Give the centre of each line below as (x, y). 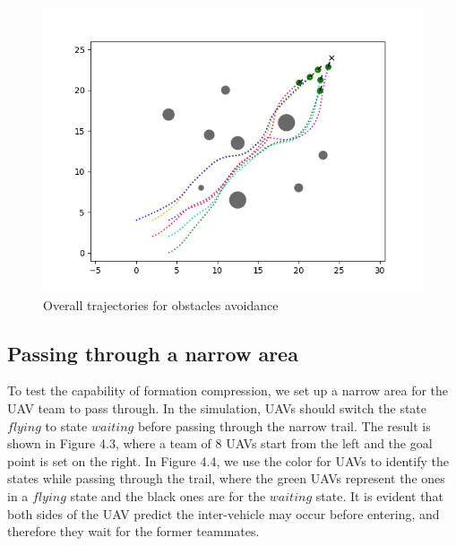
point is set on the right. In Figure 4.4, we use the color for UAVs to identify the (228, 460)
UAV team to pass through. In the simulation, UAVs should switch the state (217, 407)
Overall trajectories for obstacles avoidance (161, 304)
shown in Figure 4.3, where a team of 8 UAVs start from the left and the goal (220, 443)
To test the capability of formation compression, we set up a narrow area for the (228, 390)
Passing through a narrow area (153, 353)
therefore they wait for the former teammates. (133, 531)
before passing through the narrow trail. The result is (284, 425)
